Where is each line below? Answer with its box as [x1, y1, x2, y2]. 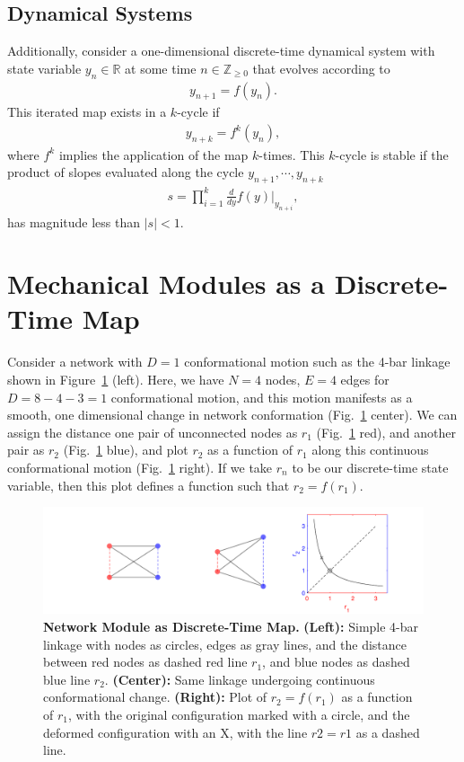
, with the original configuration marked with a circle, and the [67, 704, 410, 723]
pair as [7, 440, 45, 459]
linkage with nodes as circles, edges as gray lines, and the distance [43, 634, 407, 653]
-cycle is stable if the [335, 145, 449, 164]
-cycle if [177, 102, 220, 121]
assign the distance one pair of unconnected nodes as [7, 422, 298, 441]
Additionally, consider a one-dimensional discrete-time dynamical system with [7, 41, 435, 60]
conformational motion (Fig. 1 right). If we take [7, 457, 273, 476]
